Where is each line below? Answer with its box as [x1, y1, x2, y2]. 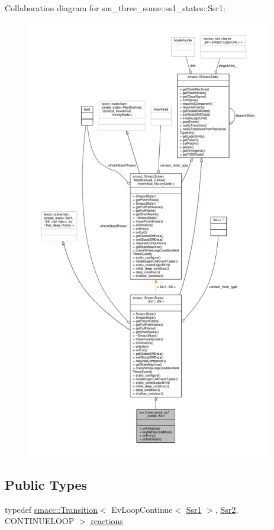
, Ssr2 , [215, 503, 238, 515]
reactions [91, 515, 123, 527]
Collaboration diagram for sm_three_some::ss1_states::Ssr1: [5, 2, 225, 14]
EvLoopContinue [111, 503, 173, 515]
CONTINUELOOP [5, 515, 75, 527]
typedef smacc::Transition [5, 503, 98, 515]
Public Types [5, 475, 88, 493]
